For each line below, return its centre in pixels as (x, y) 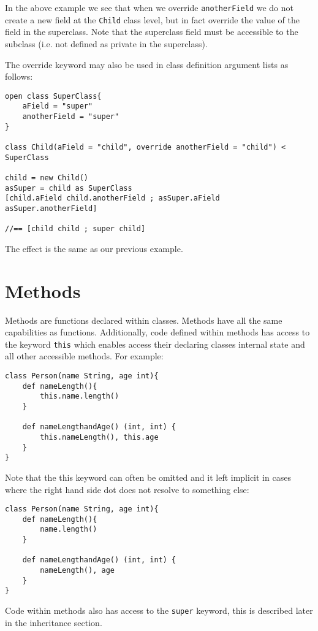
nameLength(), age (77, 571)
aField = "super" (58, 106)
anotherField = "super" (71, 117)
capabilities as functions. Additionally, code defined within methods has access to (157, 332)
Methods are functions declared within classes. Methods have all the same (144, 320)
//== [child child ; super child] (75, 229)
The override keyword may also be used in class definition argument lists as (147, 64)
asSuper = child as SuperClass (69, 188)
